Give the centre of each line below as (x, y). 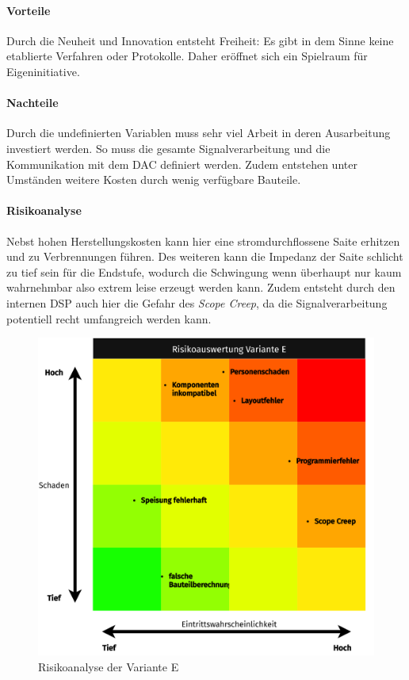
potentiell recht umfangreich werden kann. (109, 318)
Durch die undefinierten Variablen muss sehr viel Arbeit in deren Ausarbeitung (199, 133)
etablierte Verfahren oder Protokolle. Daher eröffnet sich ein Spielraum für (187, 56)
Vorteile (29, 10)
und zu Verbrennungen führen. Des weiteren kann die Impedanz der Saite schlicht (205, 256)
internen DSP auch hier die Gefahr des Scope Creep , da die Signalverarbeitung (197, 302)
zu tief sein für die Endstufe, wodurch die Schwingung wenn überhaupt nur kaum (204, 271)
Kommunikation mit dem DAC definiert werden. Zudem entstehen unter (182, 164)
